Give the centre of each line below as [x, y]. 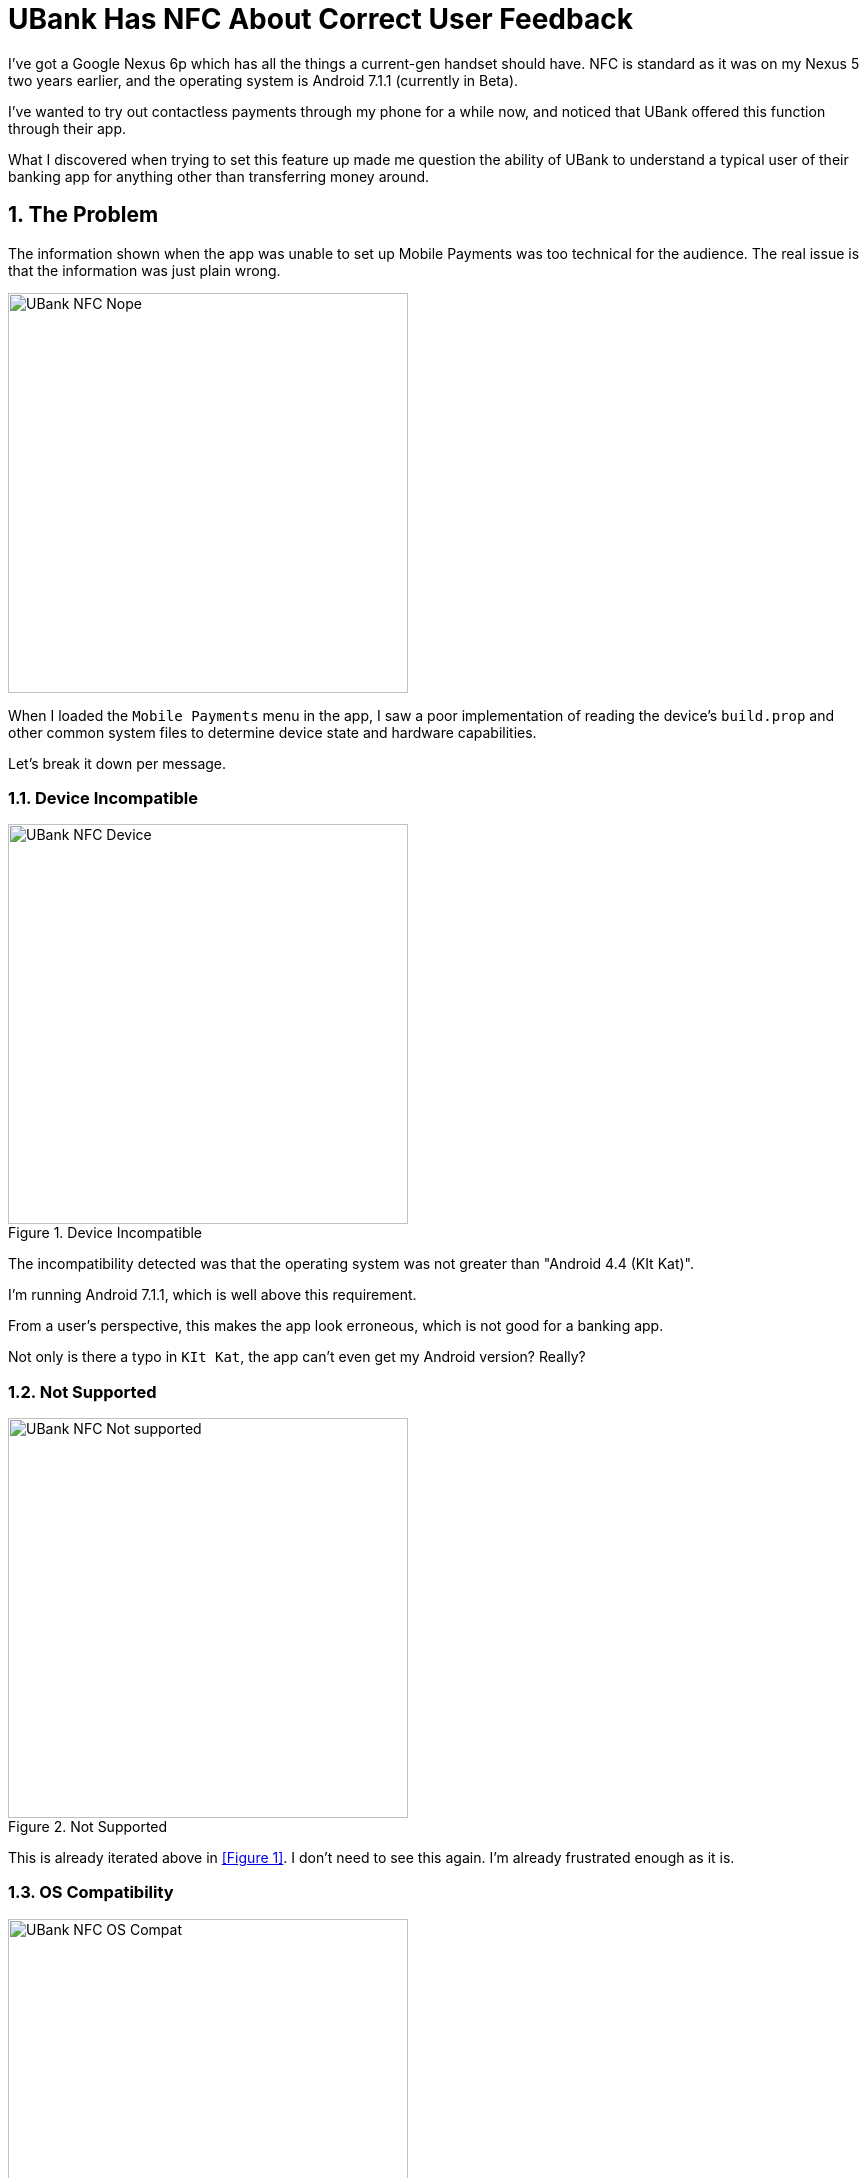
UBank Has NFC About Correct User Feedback [320, 19]
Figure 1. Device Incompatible [105, 1233]
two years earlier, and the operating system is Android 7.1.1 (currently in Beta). [263, 80]
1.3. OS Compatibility [91, 1892]
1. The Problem [83, 215]
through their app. [67, 128]
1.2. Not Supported [82, 1391]
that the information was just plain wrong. [144, 270]
